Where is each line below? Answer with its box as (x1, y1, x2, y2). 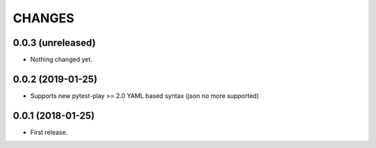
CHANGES (13, 10, 75, 26)
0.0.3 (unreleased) (13, 37, 96, 49)
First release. (30, 128, 68, 136)
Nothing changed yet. (30, 56, 93, 64)
